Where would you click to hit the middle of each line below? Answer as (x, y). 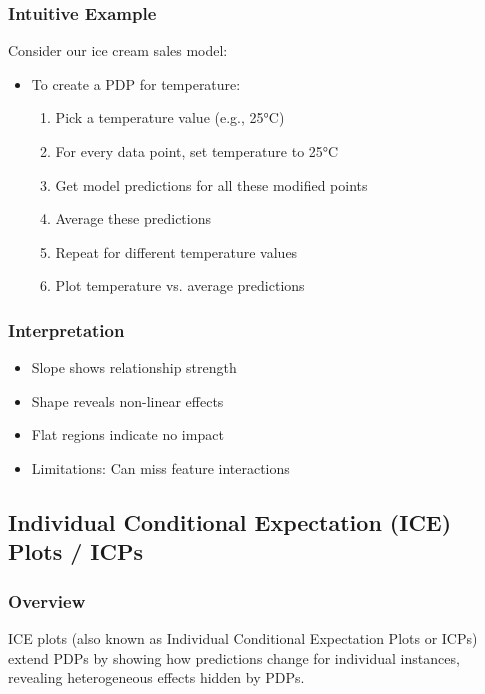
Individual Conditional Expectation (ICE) (230, 521)
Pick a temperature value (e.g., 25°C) (170, 117)
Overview (47, 600)
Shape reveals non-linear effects (127, 400)
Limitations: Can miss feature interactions (160, 467)
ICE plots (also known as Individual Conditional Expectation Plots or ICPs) (243, 637)
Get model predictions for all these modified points (211, 184)
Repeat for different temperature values (176, 251)
